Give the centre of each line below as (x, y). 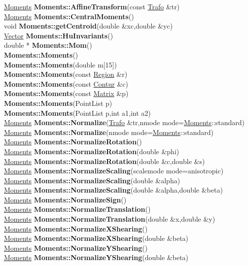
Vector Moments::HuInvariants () (59, 35)
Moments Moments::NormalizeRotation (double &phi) (92, 151)
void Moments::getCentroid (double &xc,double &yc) (89, 26)
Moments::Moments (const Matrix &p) (66, 93)
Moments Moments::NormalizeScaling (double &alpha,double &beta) (113, 190)
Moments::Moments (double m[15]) (60, 64)
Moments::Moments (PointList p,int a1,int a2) (77, 113)
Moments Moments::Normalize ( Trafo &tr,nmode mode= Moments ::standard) (124, 122)
